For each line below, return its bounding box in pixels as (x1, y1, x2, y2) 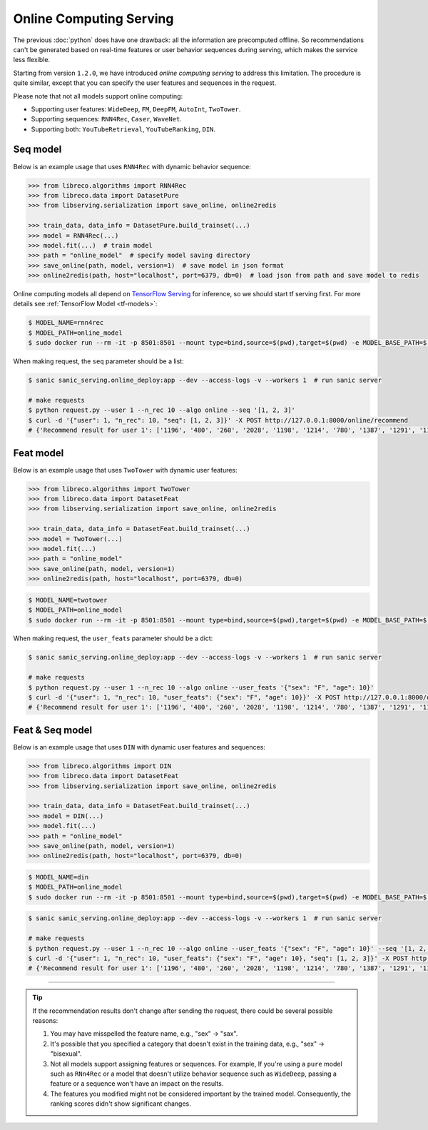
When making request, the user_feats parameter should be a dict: (13, 634, 213, 642)
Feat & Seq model (13, 724, 93, 736)
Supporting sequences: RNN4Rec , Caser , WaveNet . (31, 115, 182, 123)
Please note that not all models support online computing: (13, 91, 183, 100)
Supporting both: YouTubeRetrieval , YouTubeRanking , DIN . (31, 125, 216, 133)
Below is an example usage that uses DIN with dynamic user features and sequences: (13, 742, 265, 751)
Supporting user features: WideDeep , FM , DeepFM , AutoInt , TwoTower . (31, 104, 241, 113)
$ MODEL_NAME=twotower (28, 596, 108, 604)
